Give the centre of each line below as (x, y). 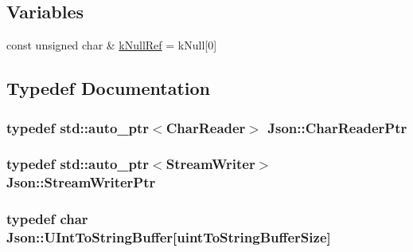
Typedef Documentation (108, 88)
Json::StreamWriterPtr (81, 182)
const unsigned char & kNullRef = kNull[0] (112, 45)
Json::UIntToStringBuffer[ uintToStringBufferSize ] (169, 237)
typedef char (47, 219)
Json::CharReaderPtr (337, 127)
